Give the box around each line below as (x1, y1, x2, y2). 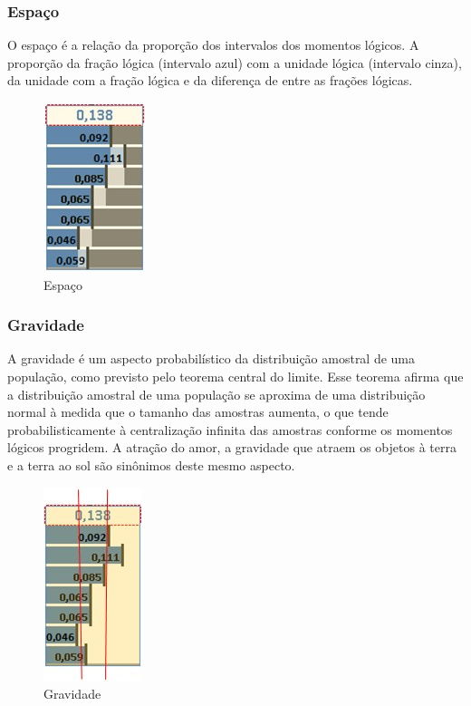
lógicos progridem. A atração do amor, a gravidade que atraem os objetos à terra (7, 438, 457, 457)
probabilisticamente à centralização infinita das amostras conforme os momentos (7, 420, 453, 439)
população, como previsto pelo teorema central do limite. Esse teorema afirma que (7, 367, 464, 385)
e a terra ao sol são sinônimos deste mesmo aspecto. (7, 455, 295, 474)
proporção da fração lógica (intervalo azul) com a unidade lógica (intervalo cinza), (7, 53, 462, 72)
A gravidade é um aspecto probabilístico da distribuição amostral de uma (7, 349, 416, 368)
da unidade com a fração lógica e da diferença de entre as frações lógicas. (7, 71, 413, 90)
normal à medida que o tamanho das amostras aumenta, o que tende (7, 402, 389, 421)
